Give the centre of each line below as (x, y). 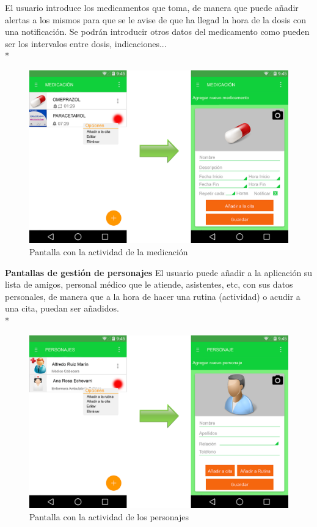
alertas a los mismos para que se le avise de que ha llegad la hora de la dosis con (155, 19)
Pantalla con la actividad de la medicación (109, 251)
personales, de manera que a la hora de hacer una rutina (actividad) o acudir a (153, 296)
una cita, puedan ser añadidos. (62, 308)
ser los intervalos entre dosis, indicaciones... (86, 43)
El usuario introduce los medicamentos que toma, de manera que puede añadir (152, 7)
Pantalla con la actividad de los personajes (109, 516)
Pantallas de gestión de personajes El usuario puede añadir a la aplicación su (159, 272)
